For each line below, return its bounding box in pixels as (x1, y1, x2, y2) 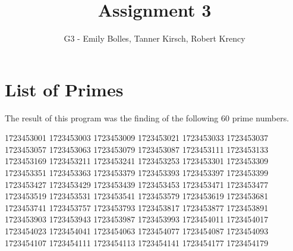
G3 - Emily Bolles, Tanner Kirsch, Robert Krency (64, 32, 245, 45)
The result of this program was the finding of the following (5, 111, 219, 124)
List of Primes (5, 77, 124, 101)
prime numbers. (232, 111, 289, 124)
